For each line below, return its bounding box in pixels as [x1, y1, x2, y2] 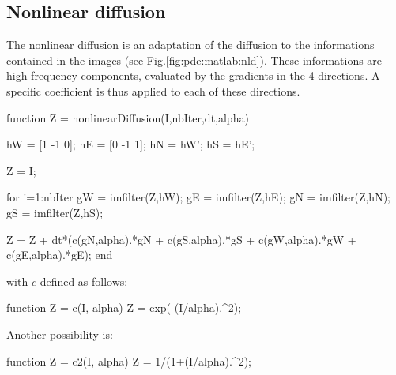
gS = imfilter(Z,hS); [6, 204, 104, 220]
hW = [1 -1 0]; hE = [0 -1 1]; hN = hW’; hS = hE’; [6, 136, 255, 152]
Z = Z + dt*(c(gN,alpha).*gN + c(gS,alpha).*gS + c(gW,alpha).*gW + [6, 231, 356, 247]
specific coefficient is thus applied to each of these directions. [6, 82, 300, 99]
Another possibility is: [6, 325, 113, 342]
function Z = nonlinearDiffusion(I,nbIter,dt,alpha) [6, 109, 249, 126]
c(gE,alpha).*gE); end [6, 246, 113, 263]
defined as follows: [40, 272, 128, 289]
